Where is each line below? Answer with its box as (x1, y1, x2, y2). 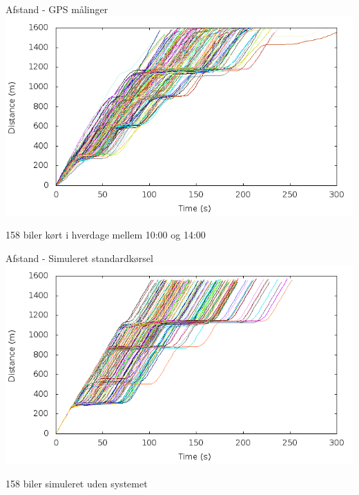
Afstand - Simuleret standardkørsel (6, 250, 153, 265)
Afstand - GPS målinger (6, 2, 108, 16)
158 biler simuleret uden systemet (6, 476, 148, 490)
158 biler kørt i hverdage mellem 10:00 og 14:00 (6, 227, 206, 242)
